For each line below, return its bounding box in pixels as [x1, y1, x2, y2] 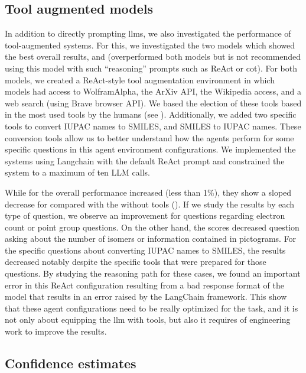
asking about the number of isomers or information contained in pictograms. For [5, 232, 297, 245]
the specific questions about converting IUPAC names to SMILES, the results [5, 244, 286, 256]
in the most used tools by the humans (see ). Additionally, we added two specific [5, 108, 297, 121]
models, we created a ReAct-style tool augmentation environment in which [5, 73, 275, 86]
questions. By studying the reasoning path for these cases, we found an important [5, 267, 301, 280]
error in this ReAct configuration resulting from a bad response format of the [5, 278, 284, 291]
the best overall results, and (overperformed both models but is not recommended [5, 50, 301, 63]
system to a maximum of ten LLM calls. [5, 166, 150, 179]
